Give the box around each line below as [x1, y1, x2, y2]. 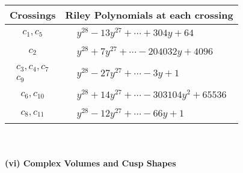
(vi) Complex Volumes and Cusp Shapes [5, 156, 176, 169]
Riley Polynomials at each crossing [65, 8, 233, 22]
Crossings [10, 8, 56, 22]
